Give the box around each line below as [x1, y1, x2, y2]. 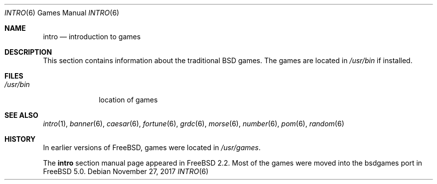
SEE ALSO [4, 111, 38, 119]
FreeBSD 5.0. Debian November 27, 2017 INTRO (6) [43, 167, 209, 176]
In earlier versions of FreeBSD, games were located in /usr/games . [43, 143, 261, 152]
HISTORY [4, 135, 36, 143]
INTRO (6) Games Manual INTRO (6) [4, 8, 120, 17]
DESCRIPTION [4, 48, 52, 56]
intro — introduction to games [43, 32, 141, 41]
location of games [99, 95, 158, 104]
